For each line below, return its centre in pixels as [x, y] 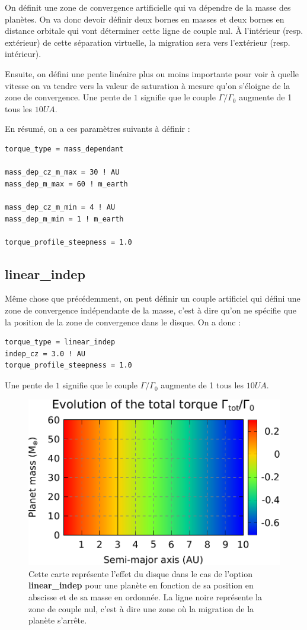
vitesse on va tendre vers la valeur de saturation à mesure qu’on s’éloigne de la [148, 85]
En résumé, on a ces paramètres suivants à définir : [97, 129]
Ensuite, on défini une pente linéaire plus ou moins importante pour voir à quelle [152, 73]
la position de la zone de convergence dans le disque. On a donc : [123, 322]
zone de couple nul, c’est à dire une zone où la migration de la [141, 608]
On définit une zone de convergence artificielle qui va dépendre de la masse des [148, 7]
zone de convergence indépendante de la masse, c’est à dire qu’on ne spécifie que [151, 310]
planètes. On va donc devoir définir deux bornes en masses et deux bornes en [145, 19]
